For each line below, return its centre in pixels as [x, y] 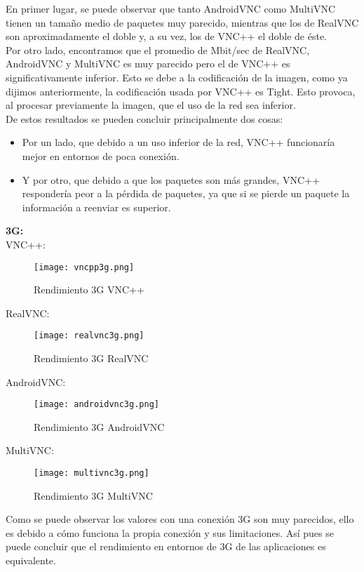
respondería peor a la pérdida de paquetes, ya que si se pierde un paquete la [186, 193]
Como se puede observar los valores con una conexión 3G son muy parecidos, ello [180, 519]
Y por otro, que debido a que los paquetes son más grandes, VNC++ [171, 179]
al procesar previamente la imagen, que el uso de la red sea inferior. [151, 105]
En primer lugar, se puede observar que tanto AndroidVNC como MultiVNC [170, 8]
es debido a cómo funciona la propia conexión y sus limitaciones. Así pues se [170, 532]
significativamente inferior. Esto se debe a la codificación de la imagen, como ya [177, 77]
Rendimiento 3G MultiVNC [93, 495]
